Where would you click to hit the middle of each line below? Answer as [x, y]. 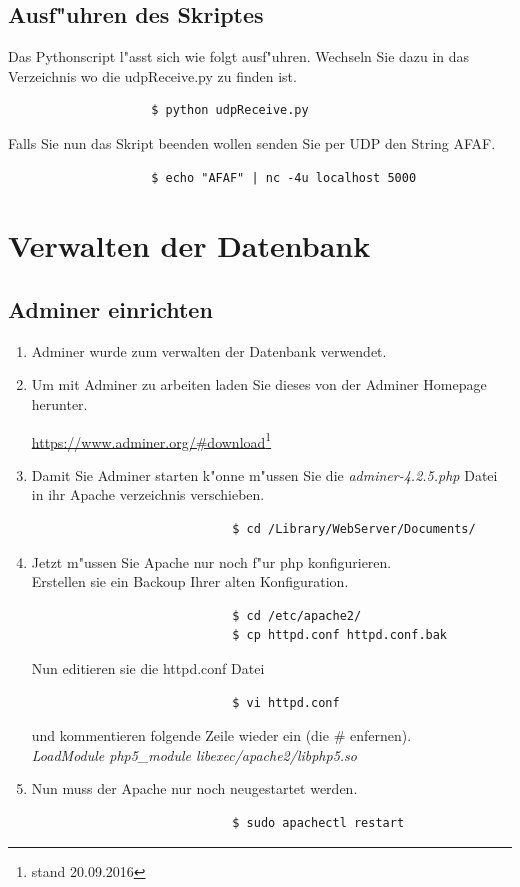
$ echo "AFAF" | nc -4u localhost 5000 [284, 177]
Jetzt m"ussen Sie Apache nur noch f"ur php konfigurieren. [211, 561]
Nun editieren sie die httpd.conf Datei [148, 667]
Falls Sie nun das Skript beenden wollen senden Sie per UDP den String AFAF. [252, 142]
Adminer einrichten [110, 308]
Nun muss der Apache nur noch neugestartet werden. [194, 788]
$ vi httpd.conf [286, 702]
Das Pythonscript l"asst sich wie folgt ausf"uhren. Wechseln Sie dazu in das [239, 56]
